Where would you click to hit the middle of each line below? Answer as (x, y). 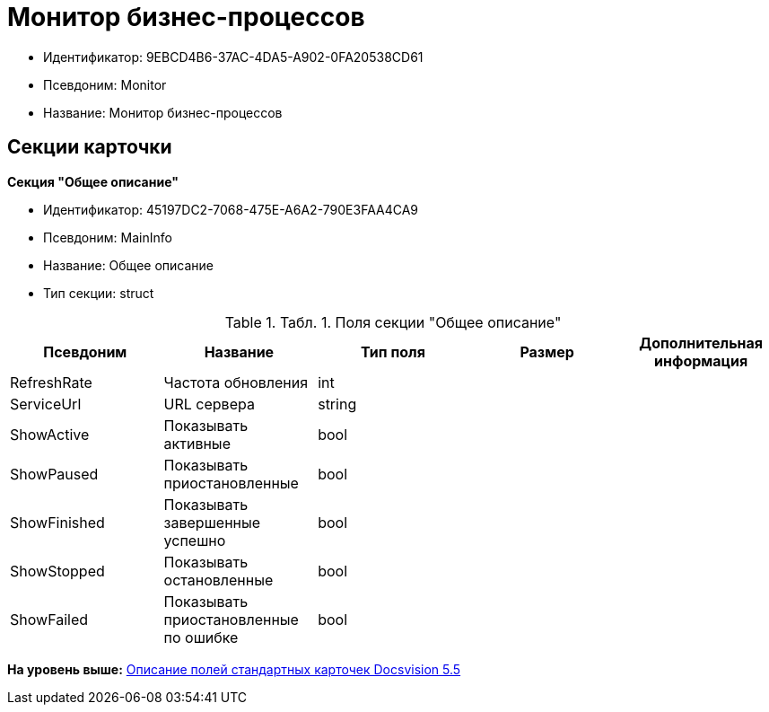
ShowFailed (49, 619)
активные (197, 443)
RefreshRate (51, 382)
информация (701, 360)
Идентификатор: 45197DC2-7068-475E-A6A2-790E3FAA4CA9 (231, 209)
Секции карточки (90, 147)
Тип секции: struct (99, 293)
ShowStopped (57, 571)
